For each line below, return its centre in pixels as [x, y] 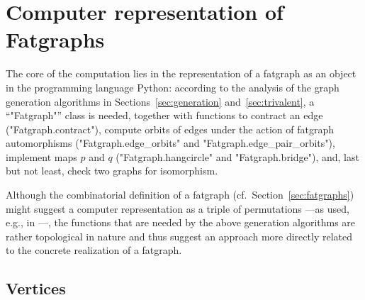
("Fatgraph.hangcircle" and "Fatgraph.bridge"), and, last [237, 156]
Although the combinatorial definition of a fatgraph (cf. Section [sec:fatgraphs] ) [180, 195]
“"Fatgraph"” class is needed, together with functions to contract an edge [164, 115]
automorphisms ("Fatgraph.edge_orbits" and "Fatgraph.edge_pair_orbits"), [170, 143]
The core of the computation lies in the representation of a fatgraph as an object [181, 73]
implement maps [41, 156]
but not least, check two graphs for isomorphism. [112, 171]
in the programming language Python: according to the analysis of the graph [173, 87]
